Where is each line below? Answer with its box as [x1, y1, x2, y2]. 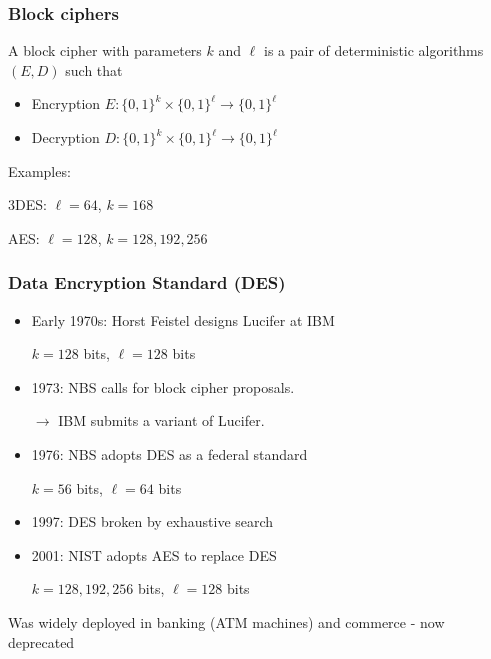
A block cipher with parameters [8, 40, 202, 61]
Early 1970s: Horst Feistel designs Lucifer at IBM [31, 309, 335, 330]
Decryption [31, 127, 100, 147]
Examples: [8, 160, 71, 181]
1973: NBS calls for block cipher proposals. [31, 376, 295, 397]
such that [65, 59, 123, 80]
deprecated [8, 631, 75, 652]
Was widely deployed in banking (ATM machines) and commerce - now [8, 611, 445, 632]
